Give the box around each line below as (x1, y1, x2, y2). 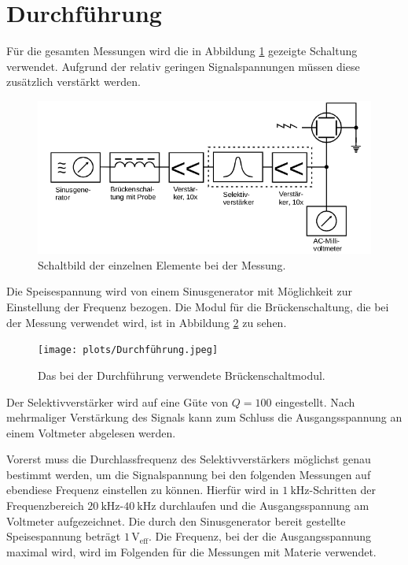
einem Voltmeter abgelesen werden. (6, 424, 176, 440)
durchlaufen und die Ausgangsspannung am (160, 497, 369, 514)
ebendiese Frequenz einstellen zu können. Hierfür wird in (6, 481, 279, 498)
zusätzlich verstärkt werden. (6, 73, 141, 90)
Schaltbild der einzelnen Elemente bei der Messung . (38, 256, 286, 273)
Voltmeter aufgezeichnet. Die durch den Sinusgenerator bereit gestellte (6, 512, 346, 529)
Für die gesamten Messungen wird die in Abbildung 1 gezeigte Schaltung (6, 43, 358, 59)
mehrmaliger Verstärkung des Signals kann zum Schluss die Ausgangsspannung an (6, 409, 402, 426)
